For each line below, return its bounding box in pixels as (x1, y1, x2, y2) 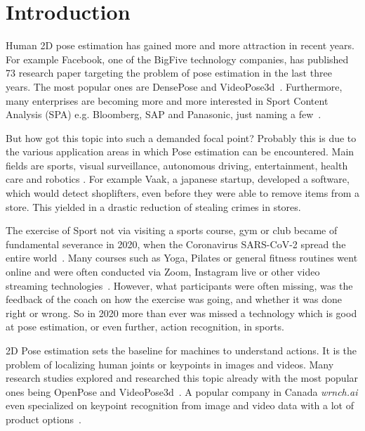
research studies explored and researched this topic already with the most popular (6, 371, 359, 385)
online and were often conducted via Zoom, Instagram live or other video (6, 264, 320, 279)
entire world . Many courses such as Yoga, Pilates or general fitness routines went (6, 250, 358, 265)
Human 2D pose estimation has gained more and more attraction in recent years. (6, 38, 354, 53)
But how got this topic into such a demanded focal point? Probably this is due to (6, 130, 357, 145)
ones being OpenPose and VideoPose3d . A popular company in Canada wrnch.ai (6, 384, 358, 399)
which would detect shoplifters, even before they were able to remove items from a (6, 186, 359, 200)
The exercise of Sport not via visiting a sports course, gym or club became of (6, 223, 338, 238)
